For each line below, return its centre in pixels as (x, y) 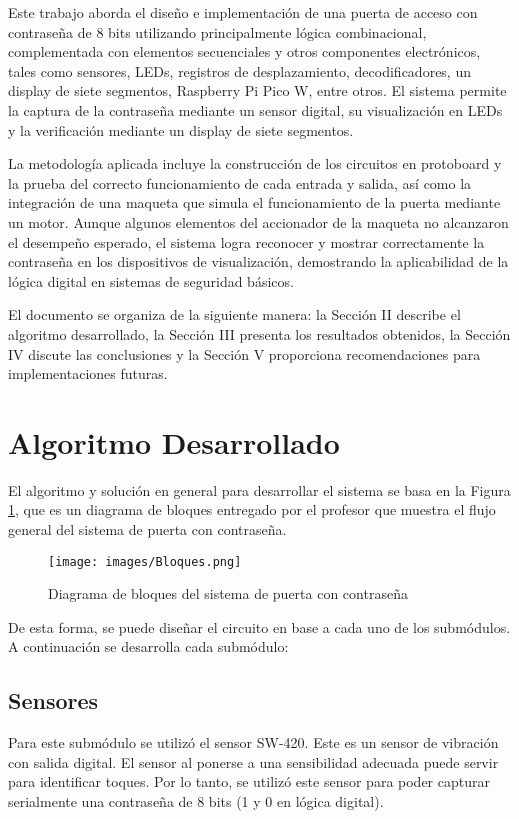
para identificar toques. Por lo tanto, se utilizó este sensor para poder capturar (249, 781)
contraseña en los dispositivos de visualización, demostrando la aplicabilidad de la (258, 261)
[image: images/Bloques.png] (145, 561)
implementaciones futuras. (88, 373)
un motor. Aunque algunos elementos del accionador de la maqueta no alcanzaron (258, 221)
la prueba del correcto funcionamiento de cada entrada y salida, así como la (240, 182)
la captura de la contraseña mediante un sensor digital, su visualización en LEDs (255, 109)
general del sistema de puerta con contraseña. (147, 529)
